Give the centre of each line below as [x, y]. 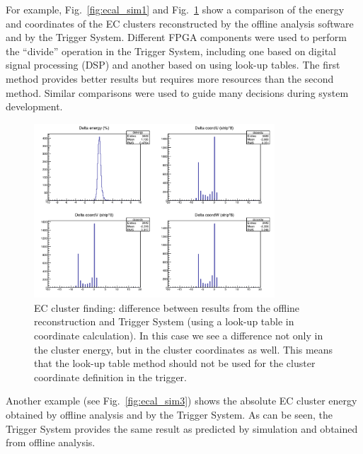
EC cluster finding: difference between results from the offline [167, 307]
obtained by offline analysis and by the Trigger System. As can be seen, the [169, 414]
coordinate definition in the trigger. [110, 377]
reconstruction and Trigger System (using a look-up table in [164, 321]
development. [34, 106]
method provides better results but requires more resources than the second [170, 78]
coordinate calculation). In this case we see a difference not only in [179, 335]
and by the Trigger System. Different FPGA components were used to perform [176, 37]
